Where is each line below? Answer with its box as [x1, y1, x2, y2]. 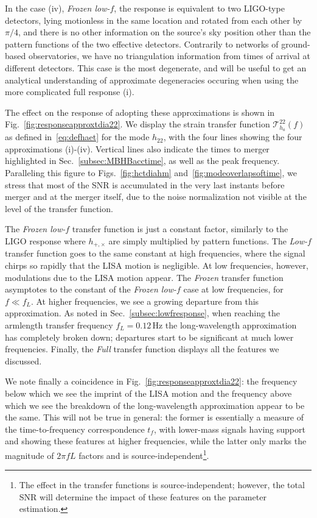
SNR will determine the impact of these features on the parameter [19, 490, 266, 503]
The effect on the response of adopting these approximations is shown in [5, 105, 275, 118]
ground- [281, 37, 310, 50]
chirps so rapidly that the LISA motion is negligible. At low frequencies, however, [5, 259, 308, 271]
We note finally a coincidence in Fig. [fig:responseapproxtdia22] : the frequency [5, 375, 298, 388]
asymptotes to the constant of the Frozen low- [5, 283, 176, 296]
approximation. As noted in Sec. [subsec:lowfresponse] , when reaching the [5, 307, 280, 319]
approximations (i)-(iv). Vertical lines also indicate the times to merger [5, 142, 270, 155]
